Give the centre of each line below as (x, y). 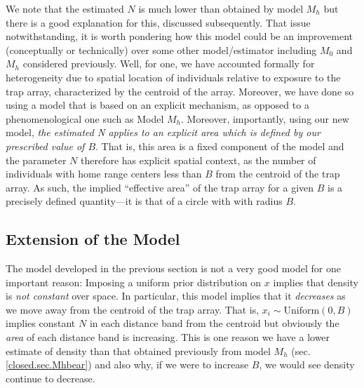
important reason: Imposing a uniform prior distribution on (134, 282)
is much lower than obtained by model (221, 8)
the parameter (36, 160)
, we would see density (307, 364)
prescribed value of (45, 146)
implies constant (41, 323)
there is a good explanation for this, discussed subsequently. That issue (158, 22)
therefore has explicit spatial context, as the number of (198, 160)
